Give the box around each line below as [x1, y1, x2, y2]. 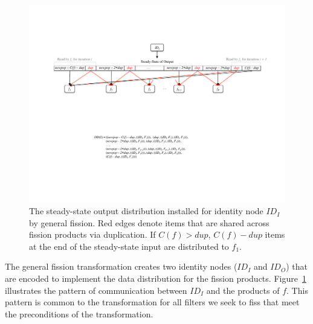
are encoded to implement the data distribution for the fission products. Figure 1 [5, 272, 306, 285]
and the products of [206, 284, 280, 296]
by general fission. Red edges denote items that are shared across [29, 216, 269, 229]
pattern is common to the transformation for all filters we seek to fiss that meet [5, 296, 300, 308]
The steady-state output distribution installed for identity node [29, 205, 263, 217]
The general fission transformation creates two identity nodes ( [5, 260, 237, 273]
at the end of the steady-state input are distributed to [29, 240, 229, 252]
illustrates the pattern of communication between [5, 284, 187, 296]
